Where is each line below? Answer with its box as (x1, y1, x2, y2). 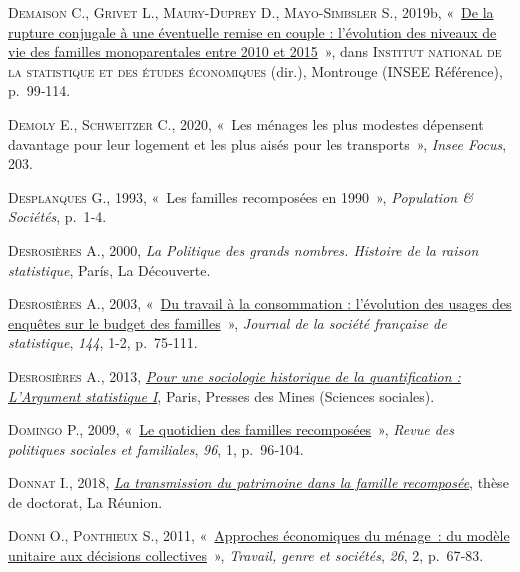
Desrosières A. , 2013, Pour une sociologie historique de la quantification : (8, 365, 461, 386)
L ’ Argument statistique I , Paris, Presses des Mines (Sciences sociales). (8, 385, 435, 406)
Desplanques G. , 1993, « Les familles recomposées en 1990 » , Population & (8, 186, 473, 207)
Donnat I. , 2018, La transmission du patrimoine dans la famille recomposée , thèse (8, 472, 509, 493)
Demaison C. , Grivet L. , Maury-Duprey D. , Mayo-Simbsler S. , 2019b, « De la (8, 2, 494, 22)
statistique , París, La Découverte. (8, 259, 211, 280)
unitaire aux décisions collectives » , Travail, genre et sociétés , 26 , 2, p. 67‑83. (8, 545, 484, 566)
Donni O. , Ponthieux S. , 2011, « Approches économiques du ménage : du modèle (8, 525, 510, 546)
